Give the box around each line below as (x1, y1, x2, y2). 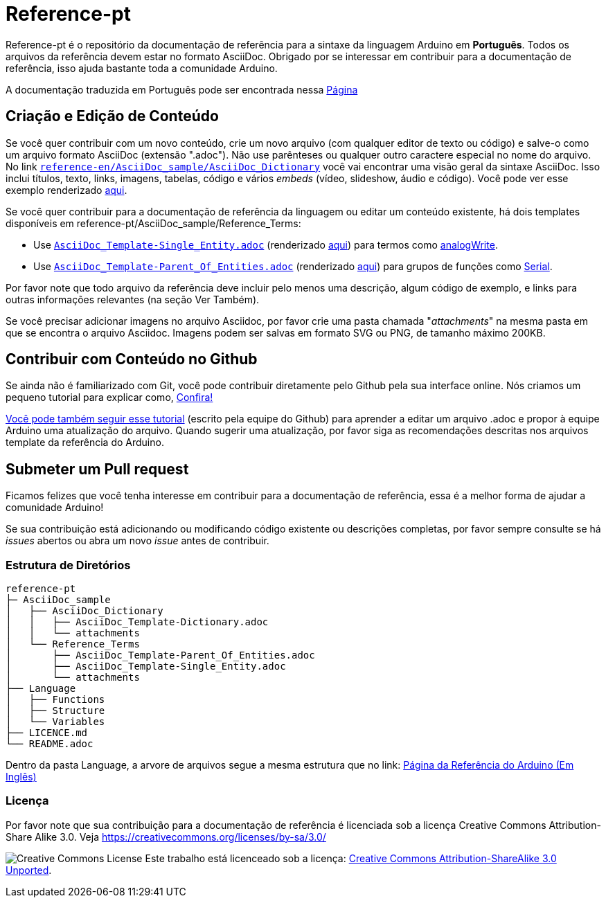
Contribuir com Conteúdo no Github (6, 350, 258, 368)
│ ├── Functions (6, 694, 105, 706)
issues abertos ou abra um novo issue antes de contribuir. (6, 535, 269, 547)
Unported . (6, 864, 52, 876)
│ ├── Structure (6, 705, 105, 717)
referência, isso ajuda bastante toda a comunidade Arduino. (6, 62, 278, 74)
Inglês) (6, 771, 37, 783)
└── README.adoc (6, 738, 93, 750)
